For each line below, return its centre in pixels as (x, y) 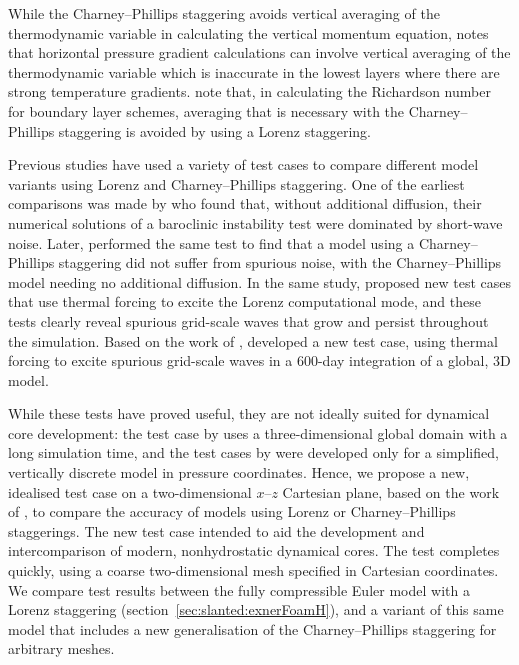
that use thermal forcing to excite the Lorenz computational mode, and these (244, 301)
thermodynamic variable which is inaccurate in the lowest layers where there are (254, 71)
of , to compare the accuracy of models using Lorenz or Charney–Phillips (232, 511)
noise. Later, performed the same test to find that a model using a (211, 242)
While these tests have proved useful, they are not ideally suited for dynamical (249, 413)
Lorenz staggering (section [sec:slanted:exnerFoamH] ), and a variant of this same (256, 609)
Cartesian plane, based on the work (391, 491)
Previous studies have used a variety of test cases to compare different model (243, 164)
